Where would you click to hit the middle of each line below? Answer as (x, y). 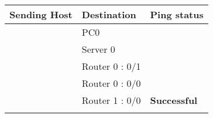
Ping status (177, 14)
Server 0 (98, 49)
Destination (109, 14)
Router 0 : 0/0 (111, 83)
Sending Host (41, 14)
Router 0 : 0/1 (111, 66)
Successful (174, 100)
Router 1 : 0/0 (111, 100)
